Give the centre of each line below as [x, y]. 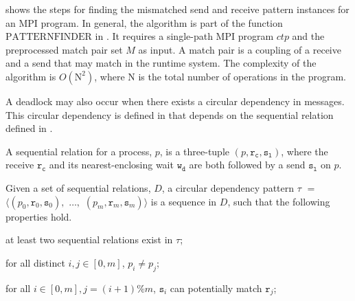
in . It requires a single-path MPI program [184, 36]
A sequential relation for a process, [79, 151]
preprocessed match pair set [64, 49]
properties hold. [39, 216]
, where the [305, 151]
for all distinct [35, 262]
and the [308, 36]
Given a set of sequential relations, [78, 187]
